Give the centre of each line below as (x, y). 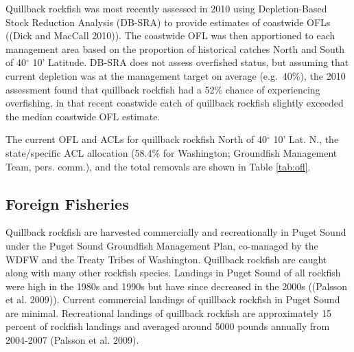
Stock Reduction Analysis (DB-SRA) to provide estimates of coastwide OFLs (168, 22)
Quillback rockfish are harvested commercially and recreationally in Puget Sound (176, 232)
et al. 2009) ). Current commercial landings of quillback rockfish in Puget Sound (173, 299)
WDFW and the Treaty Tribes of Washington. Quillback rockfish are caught (166, 259)
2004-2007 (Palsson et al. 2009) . (72, 340)
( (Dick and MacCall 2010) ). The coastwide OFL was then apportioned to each (170, 35)
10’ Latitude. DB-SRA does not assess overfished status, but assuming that (191, 62)
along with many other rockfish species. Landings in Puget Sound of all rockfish (173, 273)
